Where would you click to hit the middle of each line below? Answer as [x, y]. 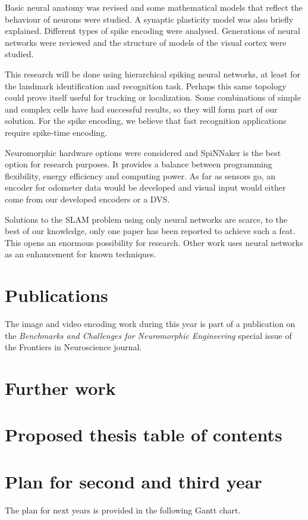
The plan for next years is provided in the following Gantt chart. [123, 510]
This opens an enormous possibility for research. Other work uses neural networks [154, 242]
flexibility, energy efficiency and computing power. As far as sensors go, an [140, 175]
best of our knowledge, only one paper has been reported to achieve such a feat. [150, 231]
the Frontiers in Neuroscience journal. [73, 347]
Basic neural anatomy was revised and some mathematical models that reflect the [154, 7]
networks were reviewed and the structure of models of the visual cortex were [146, 42]
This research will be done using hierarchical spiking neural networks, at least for [153, 74]
